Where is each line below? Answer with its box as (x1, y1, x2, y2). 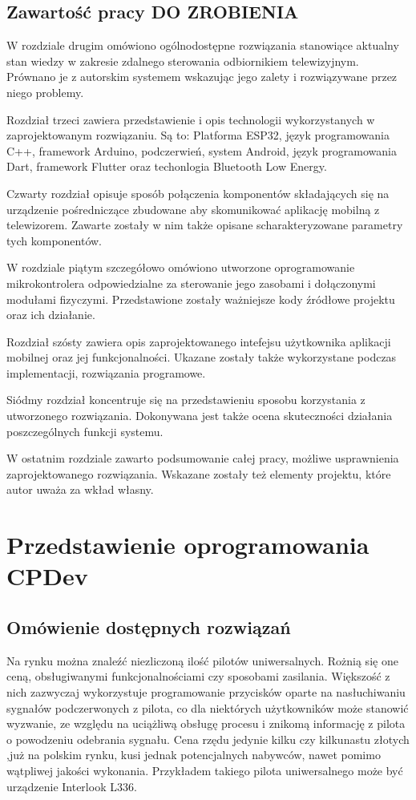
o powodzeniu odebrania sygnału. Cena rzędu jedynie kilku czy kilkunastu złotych (6, 730, 410, 747)
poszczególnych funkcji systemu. (6, 422, 164, 439)
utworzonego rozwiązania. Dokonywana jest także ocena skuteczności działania (6, 407, 393, 424)
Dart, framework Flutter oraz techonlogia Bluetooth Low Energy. (6, 158, 327, 175)
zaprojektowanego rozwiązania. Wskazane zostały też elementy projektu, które (6, 465, 391, 482)
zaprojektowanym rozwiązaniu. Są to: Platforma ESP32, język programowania (6, 127, 390, 143)
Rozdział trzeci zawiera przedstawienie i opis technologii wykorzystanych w (6, 111, 375, 127)
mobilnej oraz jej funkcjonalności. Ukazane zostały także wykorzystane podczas (6, 349, 397, 366)
